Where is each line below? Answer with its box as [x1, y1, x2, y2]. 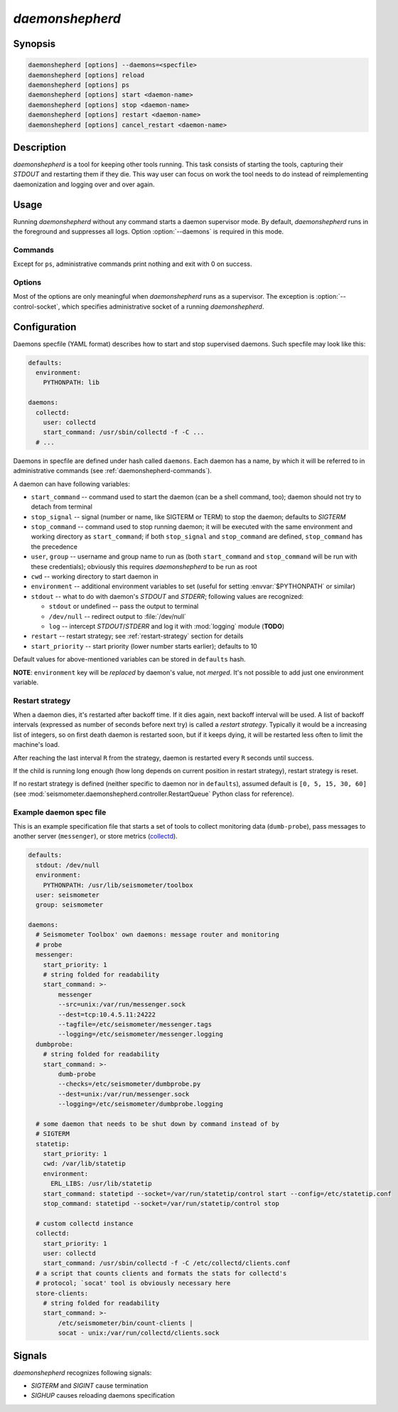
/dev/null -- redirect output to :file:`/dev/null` [48, 612, 187, 620]
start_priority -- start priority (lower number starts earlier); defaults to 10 [31, 642, 257, 650]
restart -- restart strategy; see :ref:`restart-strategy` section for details [31, 632, 244, 640]
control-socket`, [13, 302, 60, 311]
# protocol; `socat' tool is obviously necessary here [36, 1279, 231, 1288]
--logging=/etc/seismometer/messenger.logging [58, 1030, 223, 1039]
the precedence [31, 542, 78, 551]
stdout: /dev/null [36, 861, 99, 869]
